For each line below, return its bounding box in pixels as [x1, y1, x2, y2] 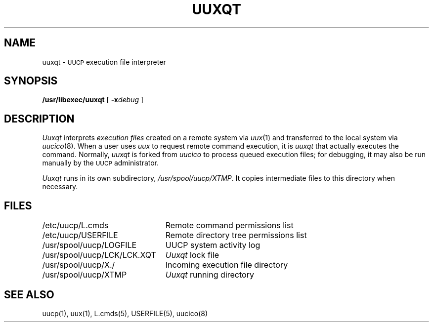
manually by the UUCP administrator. [42, 159, 159, 167]
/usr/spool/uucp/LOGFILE [42, 240, 137, 250]
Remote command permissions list [165, 220, 294, 231]
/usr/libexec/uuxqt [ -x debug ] [42, 95, 144, 104]
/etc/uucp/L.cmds [42, 220, 109, 231]
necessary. [42, 182, 78, 191]
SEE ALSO [4, 288, 54, 301]
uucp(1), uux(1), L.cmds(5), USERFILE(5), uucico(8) [42, 309, 208, 318]
